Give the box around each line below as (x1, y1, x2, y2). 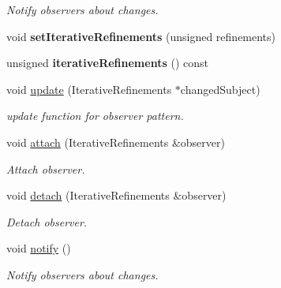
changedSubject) (180, 80, 260, 97)
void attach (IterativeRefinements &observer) (6, 133, 225, 150)
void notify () (6, 240, 71, 256)
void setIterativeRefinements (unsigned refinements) (6, 28, 276, 44)
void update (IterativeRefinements (6, 80, 172, 97)
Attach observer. (6, 160, 85, 177)
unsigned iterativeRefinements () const (6, 54, 208, 71)
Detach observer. (6, 213, 88, 230)
